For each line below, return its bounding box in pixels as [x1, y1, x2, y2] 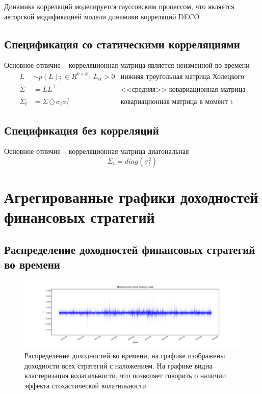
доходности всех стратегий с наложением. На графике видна [24, 360, 213, 371]
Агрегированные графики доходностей [4, 187, 258, 207]
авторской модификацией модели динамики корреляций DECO [4, 11, 200, 21]
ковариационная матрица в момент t [120, 98, 233, 106]
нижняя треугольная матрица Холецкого [120, 73, 244, 81]
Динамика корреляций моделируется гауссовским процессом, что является [4, 1, 234, 11]
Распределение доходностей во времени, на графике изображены [24, 350, 225, 361]
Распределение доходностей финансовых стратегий [4, 241, 255, 257]
